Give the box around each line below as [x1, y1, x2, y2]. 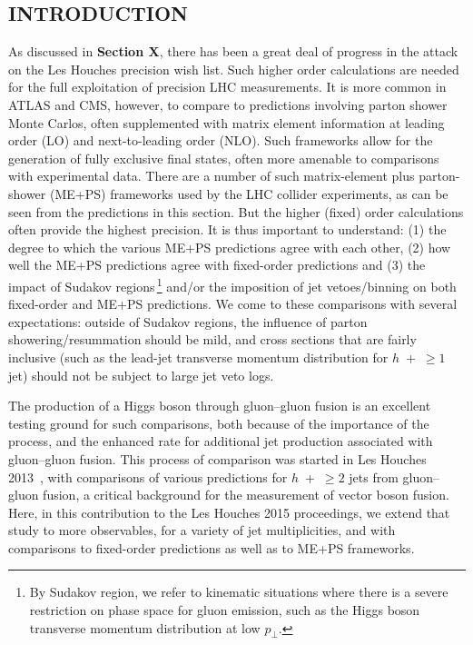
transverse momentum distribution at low [29, 618, 261, 637]
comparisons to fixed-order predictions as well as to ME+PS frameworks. [8, 538, 415, 557]
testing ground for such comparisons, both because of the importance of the [8, 413, 429, 432]
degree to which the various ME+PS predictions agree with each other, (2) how [8, 237, 451, 256]
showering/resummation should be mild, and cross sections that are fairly [8, 330, 417, 349]
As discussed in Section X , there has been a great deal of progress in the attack [8, 42, 458, 61]
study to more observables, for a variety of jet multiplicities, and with [8, 521, 396, 540]
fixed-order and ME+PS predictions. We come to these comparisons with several [8, 294, 458, 313]
